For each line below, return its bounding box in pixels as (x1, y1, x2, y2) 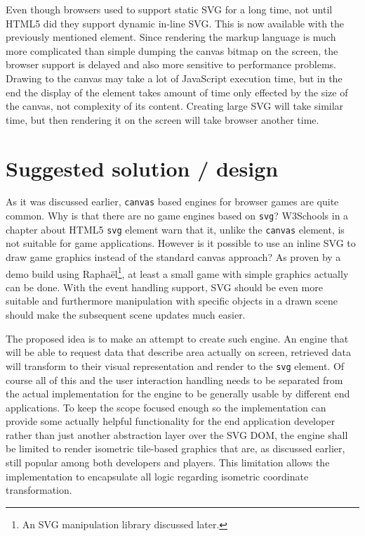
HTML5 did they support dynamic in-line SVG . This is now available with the (6, 15, 345, 30)
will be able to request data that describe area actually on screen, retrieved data (6, 345, 351, 359)
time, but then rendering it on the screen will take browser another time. (6, 112, 319, 127)
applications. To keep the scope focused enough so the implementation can (6, 400, 326, 414)
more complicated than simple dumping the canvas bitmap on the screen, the (6, 43, 338, 58)
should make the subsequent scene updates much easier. (6, 307, 246, 322)
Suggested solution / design (6, 153, 279, 182)
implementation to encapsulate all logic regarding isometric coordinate (6, 468, 309, 483)
